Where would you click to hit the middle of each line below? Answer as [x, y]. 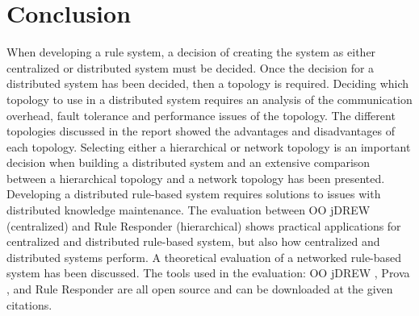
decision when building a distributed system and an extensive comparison [189, 162]
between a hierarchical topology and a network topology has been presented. [196, 178]
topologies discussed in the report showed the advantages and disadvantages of [201, 131]
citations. [29, 304]
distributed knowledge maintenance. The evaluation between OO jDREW [189, 210]
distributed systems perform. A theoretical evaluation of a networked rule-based [204, 257]
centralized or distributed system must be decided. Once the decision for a [191, 67]
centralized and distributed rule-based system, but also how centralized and [193, 241]
